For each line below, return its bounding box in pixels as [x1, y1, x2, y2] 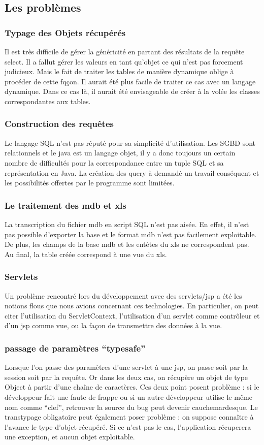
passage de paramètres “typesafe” [5, 341, 146, 354]
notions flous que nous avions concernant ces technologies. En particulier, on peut [5, 300, 259, 311]
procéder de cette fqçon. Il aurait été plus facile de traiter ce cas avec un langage [5, 76, 256, 86]
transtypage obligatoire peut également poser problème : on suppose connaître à [5, 411, 254, 422]
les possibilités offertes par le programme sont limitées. [5, 177, 175, 188]
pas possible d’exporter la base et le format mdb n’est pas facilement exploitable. [5, 229, 257, 239]
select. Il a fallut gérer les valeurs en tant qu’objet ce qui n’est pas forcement [5, 56, 243, 67]
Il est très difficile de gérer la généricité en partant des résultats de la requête [5, 46, 245, 56]
